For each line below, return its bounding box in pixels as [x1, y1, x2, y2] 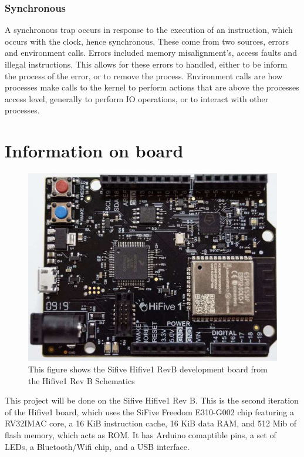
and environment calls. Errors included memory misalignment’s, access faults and [5, 46, 297, 59]
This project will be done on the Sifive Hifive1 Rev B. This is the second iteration [5, 394, 299, 406]
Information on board [5, 139, 184, 163]
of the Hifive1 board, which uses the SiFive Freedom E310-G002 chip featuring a [5, 405, 294, 418]
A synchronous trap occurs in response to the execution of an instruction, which [5, 23, 293, 36]
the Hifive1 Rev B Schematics [28, 374, 135, 387]
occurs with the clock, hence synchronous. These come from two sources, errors [5, 35, 289, 47]
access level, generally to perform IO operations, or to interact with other [5, 92, 269, 105]
